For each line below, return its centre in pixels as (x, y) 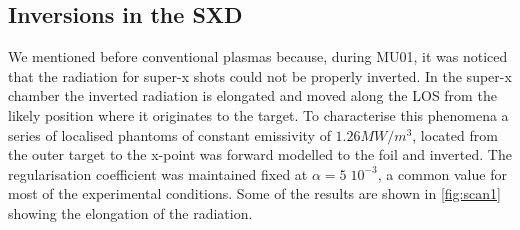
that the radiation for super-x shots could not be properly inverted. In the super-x (260, 75)
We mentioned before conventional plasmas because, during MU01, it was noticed (258, 56)
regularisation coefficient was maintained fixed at (158, 173)
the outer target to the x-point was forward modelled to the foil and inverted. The (260, 154)
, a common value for (442, 173)
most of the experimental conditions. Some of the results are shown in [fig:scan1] (254, 193)
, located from (455, 134)
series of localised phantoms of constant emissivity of (169, 134)
